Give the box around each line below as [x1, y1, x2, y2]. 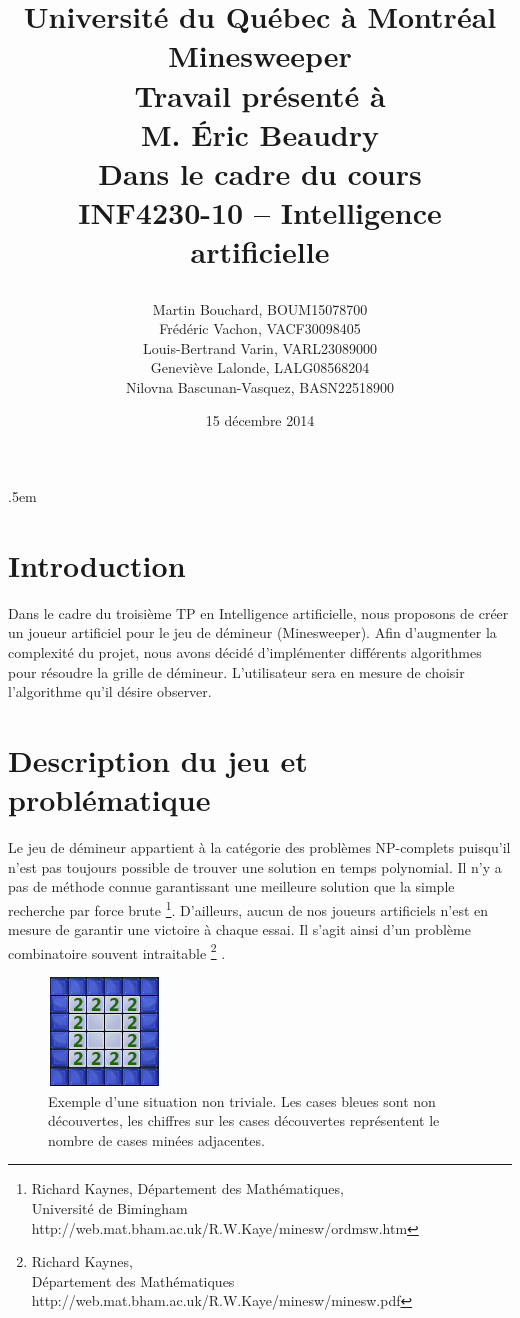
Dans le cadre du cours [98, 152, 422, 193]
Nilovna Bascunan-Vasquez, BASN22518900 [125, 376, 395, 397]
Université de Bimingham [31, 1197, 188, 1218]
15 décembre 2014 [205, 410, 315, 431]
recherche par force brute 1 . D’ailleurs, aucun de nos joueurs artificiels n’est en [8, 896, 489, 920]
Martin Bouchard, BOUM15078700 [152, 298, 368, 319]
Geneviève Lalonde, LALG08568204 [150, 357, 370, 378]
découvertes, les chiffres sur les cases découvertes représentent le [48, 1110, 440, 1131]
